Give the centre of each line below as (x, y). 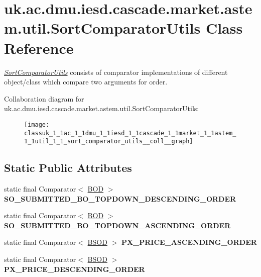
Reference (39, 48)
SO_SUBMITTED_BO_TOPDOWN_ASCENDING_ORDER (117, 225)
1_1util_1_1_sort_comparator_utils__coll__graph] (109, 142)
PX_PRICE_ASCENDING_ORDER (189, 242)
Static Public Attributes (68, 168)
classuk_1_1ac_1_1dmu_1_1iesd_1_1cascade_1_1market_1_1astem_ (130, 133)
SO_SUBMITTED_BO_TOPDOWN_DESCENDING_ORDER (120, 198)
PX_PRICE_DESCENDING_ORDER (75, 269)
